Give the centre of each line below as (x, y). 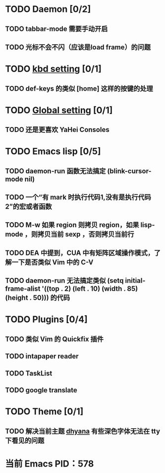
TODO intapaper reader (42, 356)
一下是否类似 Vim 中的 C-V (53, 262)
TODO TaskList (29, 373)
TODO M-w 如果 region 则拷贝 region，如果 (72, 225)
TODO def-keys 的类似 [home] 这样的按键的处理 (79, 88)
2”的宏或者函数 (28, 207)
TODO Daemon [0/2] (48, 9)
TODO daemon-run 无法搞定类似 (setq (64, 281)
